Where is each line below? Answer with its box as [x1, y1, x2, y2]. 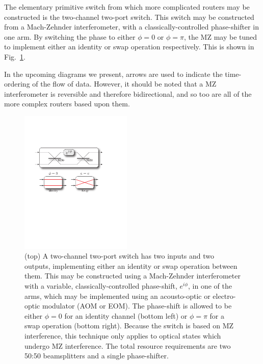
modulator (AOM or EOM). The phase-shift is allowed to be [42, 300, 232, 311]
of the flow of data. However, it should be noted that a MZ [32, 78, 217, 89]
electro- [213, 290, 236, 301]
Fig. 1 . [4, 51, 25, 62]
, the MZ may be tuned [183, 31, 257, 42]
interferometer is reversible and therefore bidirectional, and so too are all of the [4, 88, 252, 99]
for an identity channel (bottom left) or [64, 310, 188, 321]
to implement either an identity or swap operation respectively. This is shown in [4, 41, 254, 52]
